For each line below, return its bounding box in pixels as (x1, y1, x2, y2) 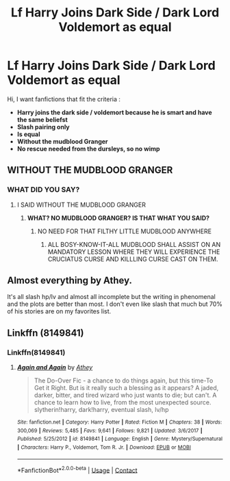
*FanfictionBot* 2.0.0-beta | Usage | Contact (16, 465, 138, 474)
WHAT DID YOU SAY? (7, 185, 80, 194)
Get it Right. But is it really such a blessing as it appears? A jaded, (34, 384, 219, 392)
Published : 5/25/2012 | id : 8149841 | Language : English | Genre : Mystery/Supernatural (16, 436, 223, 443)
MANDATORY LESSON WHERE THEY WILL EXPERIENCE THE (47, 248, 220, 256)
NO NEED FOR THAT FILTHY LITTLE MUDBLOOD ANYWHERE (37, 227, 212, 235)
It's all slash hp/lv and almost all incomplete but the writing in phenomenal (7, 293, 216, 301)
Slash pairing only (16, 122, 70, 131)
